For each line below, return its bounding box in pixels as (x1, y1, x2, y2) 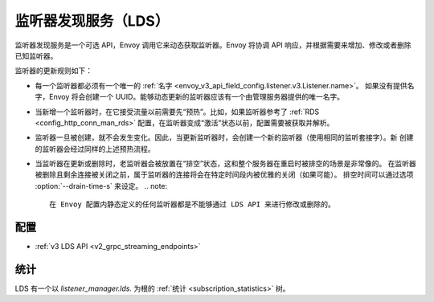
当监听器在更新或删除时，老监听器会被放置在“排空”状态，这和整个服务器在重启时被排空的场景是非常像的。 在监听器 (35, 159, 417, 169)
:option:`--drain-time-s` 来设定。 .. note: (35, 181, 168, 190)
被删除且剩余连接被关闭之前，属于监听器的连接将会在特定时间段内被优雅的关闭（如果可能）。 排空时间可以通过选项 (35, 169, 414, 180)
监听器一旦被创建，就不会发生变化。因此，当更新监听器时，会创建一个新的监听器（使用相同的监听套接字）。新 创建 (35, 133, 414, 142)
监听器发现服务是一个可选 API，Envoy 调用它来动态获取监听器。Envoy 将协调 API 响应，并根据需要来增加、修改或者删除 (14, 40, 411, 50)
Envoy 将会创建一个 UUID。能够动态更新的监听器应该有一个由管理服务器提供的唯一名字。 (48, 92, 345, 102)
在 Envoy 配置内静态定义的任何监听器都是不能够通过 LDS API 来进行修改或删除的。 (49, 200, 335, 209)
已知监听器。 (14, 51, 58, 60)
